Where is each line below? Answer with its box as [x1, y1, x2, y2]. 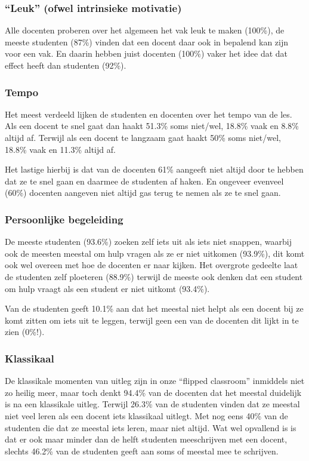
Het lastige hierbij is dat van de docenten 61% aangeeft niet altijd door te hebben [5, 163, 304, 176]
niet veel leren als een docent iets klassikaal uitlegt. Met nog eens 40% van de [5, 409, 288, 422]
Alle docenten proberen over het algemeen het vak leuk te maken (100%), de [5, 24, 285, 36]
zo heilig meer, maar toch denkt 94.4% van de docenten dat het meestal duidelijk [5, 386, 302, 398]
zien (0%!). [5, 325, 45, 338]
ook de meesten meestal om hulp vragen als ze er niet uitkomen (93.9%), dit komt [5, 247, 305, 259]
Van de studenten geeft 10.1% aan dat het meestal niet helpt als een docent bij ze [5, 302, 304, 315]
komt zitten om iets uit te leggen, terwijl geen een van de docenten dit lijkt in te [5, 314, 299, 326]
